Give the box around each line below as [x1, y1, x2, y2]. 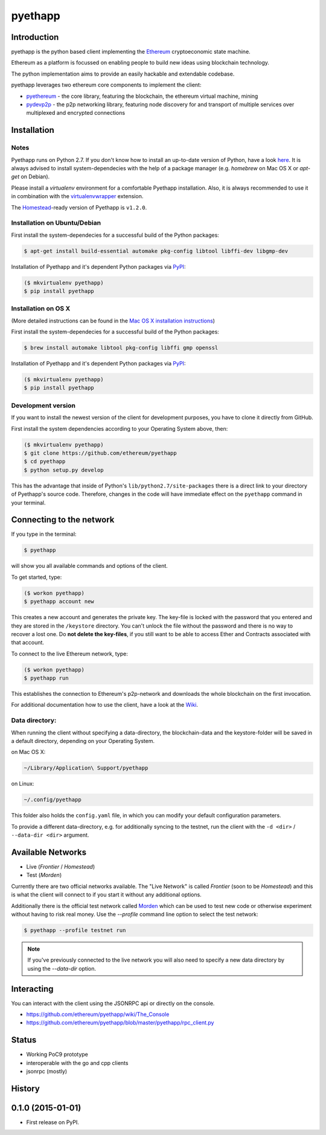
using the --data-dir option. [27, 965, 97, 972]
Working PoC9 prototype [26, 1051, 89, 1058]
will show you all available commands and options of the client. [11, 562, 168, 570]
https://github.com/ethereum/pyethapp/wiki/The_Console [26, 1011, 170, 1018]
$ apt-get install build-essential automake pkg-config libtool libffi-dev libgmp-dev [24, 248, 289, 254]
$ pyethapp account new [24, 598, 95, 605]
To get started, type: [11, 573, 62, 580]
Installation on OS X [11, 304, 71, 313]
